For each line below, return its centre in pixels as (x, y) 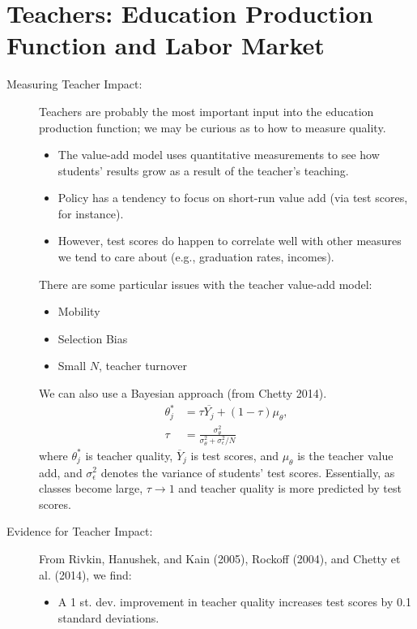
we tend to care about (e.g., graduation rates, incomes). (196, 257)
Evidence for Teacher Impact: (80, 531)
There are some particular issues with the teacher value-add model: (206, 284)
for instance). (91, 213)
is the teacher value (345, 455)
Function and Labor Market (166, 45)
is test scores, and (234, 455)
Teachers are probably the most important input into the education (206, 111)
